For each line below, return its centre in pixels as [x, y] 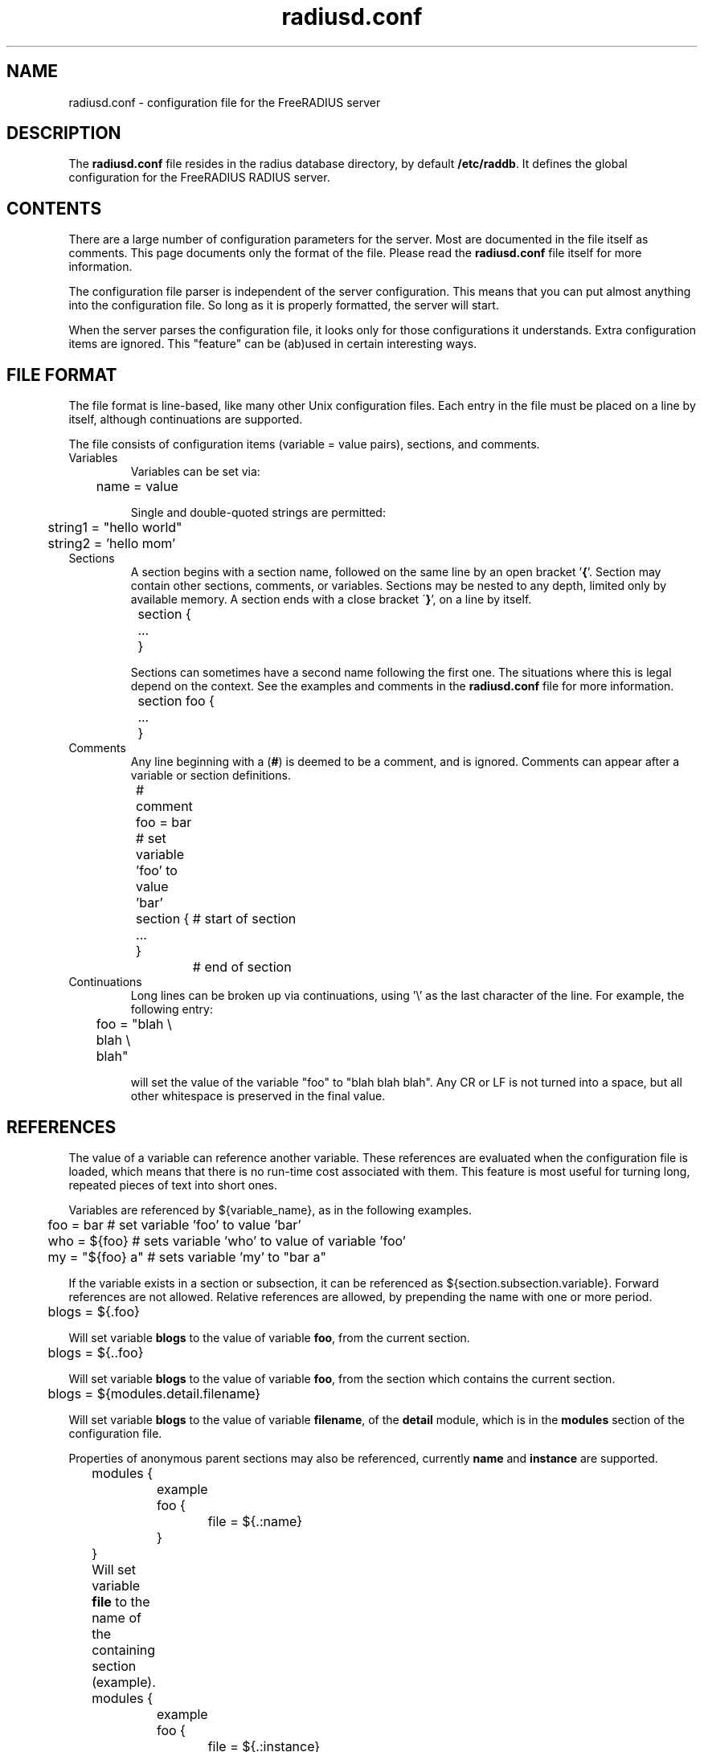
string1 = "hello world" [115, 528]
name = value [137, 487]
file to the [121, 1601]
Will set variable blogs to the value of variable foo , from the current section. [269, 1337]
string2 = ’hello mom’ [112, 544]
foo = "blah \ [134, 1024]
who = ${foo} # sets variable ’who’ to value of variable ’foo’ [227, 1240]
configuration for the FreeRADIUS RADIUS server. [199, 178]
